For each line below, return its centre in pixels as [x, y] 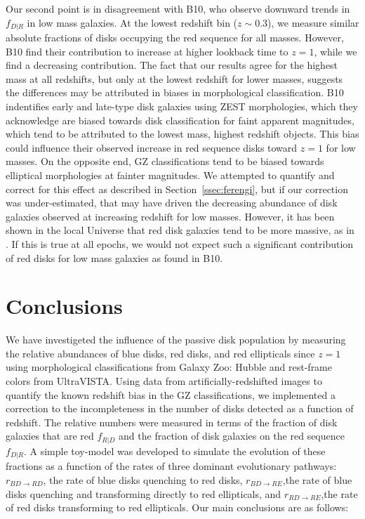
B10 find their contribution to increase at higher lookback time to [147, 51]
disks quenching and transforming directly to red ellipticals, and [144, 493]
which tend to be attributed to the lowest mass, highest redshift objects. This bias [182, 134]
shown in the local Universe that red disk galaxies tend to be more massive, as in [180, 230]
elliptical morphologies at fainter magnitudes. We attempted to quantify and [170, 175]
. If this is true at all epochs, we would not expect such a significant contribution [180, 243]
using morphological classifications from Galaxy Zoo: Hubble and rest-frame [169, 367]
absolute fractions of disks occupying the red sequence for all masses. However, [175, 38]
